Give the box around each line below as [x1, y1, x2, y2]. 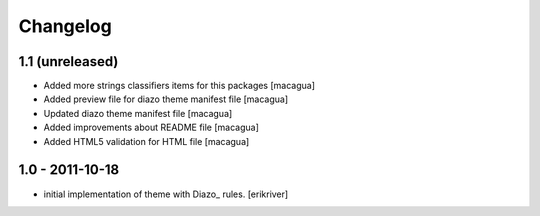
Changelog [18, 15, 112, 37]
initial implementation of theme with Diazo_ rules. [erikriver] [43, 188, 289, 200]
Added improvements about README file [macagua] [43, 121, 260, 134]
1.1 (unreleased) [18, 53, 119, 70]
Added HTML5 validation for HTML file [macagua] [43, 135, 250, 147]
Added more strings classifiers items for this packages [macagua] [43, 80, 315, 92]
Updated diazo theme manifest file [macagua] [43, 107, 233, 119]
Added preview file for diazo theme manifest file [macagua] [43, 93, 289, 105]
